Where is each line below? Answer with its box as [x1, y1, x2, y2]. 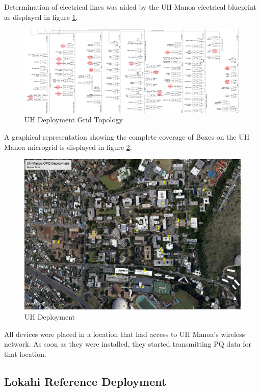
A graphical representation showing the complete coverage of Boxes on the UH [4, 131, 250, 142]
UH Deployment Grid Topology [24, 114, 123, 125]
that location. [4, 348, 46, 359]
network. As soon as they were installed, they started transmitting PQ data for [4, 338, 252, 349]
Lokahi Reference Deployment [4, 373, 167, 389]
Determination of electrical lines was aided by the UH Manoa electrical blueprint [4, 2, 256, 12]
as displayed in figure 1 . [4, 11, 78, 22]
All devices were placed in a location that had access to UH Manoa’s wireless [4, 328, 245, 339]
